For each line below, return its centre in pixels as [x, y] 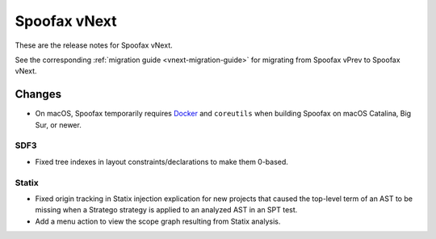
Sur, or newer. [59, 124]
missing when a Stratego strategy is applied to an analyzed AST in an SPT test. [166, 210]
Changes [38, 94]
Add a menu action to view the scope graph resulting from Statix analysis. [158, 221]
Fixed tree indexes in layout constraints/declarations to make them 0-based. [161, 161]
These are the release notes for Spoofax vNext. [94, 45]
